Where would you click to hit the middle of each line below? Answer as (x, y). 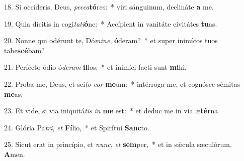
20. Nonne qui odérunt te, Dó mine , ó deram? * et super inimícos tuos (111, 40)
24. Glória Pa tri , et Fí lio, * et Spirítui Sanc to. (77, 127)
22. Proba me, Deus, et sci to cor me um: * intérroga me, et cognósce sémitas (122, 84)
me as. (14, 94)
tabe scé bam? (24, 50)
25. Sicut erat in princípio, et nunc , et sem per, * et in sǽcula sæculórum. (118, 144)
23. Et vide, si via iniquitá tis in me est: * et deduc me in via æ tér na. (112, 111)
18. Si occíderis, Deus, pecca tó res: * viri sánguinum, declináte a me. (109, 7)
